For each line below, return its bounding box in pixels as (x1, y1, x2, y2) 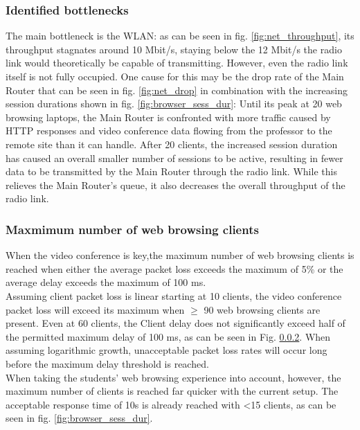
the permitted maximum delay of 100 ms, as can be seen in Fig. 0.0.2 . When (6, 329, 331, 343)
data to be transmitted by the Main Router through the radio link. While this (6, 164, 337, 179)
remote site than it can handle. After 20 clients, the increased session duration (6, 136, 338, 151)
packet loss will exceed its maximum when (6, 302, 185, 316)
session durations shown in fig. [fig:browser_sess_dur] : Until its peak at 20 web (6, 96, 342, 111)
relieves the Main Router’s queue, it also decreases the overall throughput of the (6, 177, 345, 192)
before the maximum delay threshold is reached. (6, 356, 209, 370)
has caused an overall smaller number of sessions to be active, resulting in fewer (6, 150, 343, 165)
